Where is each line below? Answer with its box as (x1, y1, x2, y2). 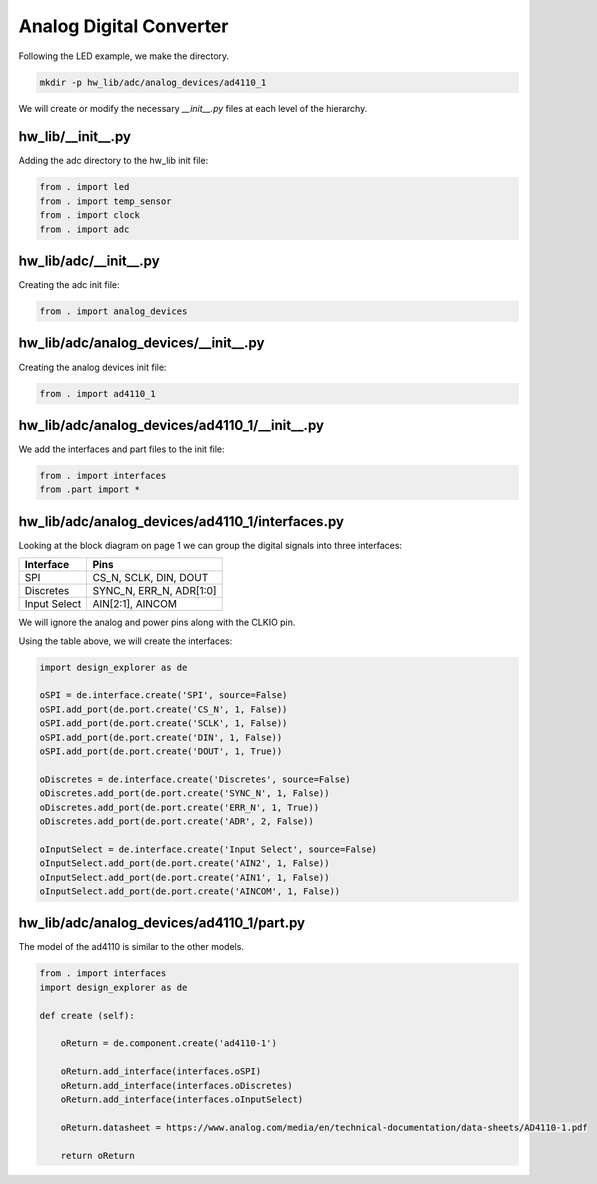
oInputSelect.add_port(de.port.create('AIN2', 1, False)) (39, 858, 330, 869)
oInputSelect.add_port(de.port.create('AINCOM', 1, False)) (39, 885, 341, 897)
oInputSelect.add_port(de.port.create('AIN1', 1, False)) (39, 871, 330, 883)
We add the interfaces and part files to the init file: (18, 443, 225, 455)
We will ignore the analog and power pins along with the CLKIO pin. (18, 616, 296, 629)
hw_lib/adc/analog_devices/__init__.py (18, 335, 265, 352)
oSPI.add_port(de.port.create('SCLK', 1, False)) (39, 718, 288, 729)
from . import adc (39, 223, 130, 235)
